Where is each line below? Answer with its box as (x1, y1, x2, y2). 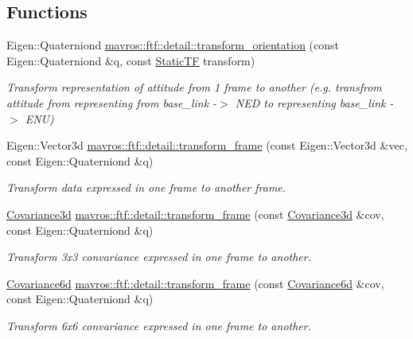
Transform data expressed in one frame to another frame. (6, 179, 286, 196)
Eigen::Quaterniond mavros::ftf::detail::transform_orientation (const (6, 37, 340, 53)
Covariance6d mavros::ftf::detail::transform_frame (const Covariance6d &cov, (6, 275, 384, 291)
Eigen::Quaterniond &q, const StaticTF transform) (6, 52, 255, 68)
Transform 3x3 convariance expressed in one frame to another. (6, 248, 311, 265)
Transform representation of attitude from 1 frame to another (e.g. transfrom (6, 79, 382, 95)
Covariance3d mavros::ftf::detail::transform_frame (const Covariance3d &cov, (6, 205, 384, 222)
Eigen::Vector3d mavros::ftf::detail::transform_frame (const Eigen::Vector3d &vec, (6, 137, 407, 154)
